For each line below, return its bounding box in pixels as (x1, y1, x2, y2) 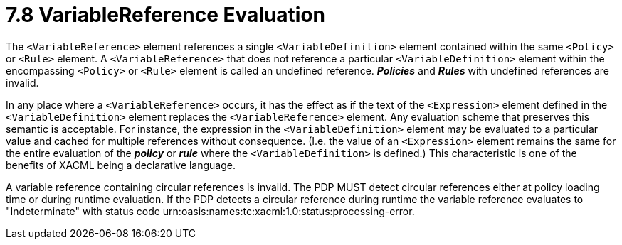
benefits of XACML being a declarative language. (6, 158, 236, 171)
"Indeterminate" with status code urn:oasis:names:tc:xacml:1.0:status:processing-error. (6, 205, 415, 217)
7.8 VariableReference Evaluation (6, 3, 326, 27)
